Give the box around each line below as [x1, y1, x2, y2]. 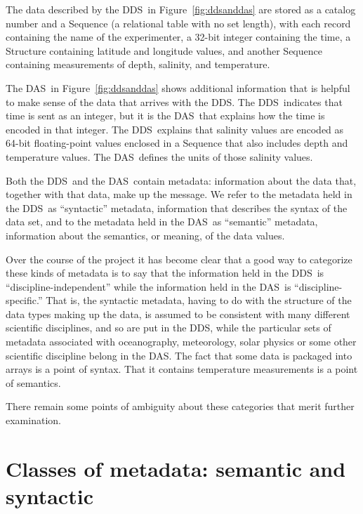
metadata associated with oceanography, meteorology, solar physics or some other [6, 334, 357, 349]
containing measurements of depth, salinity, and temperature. [6, 57, 270, 72]
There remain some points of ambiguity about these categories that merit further [6, 399, 355, 414]
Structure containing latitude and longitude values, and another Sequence [6, 43, 322, 58]
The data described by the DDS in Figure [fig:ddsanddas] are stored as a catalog [6, 2, 356, 16]
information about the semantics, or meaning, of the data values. [6, 228, 285, 242]
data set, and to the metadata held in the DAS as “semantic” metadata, [6, 214, 318, 229]
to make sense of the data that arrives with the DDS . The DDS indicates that [6, 94, 343, 109]
